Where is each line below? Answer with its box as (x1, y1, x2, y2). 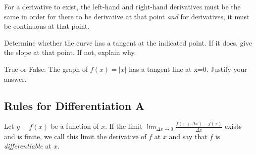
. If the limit (105, 121, 143, 131)
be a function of (51, 121, 99, 131)
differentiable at (4, 141, 51, 151)
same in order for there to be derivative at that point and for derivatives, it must (4, 11, 250, 21)
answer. (4, 73, 27, 84)
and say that (169, 131, 207, 141)
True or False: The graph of (4, 63, 88, 74)
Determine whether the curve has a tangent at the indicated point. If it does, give (4, 37, 252, 48)
